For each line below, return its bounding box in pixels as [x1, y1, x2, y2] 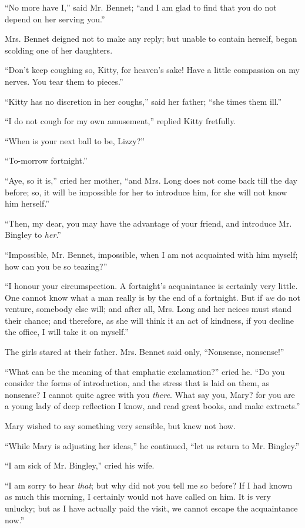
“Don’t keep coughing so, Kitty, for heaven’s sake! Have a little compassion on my [5, 64, 300, 76]
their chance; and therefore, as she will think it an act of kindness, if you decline [5, 314, 294, 326]
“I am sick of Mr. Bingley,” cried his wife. [5, 459, 155, 471]
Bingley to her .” [5, 228, 61, 241]
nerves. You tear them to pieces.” [5, 75, 123, 87]
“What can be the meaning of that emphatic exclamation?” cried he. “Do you [5, 365, 285, 377]
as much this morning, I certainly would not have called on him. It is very [5, 490, 271, 503]
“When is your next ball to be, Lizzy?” [5, 134, 145, 147]
